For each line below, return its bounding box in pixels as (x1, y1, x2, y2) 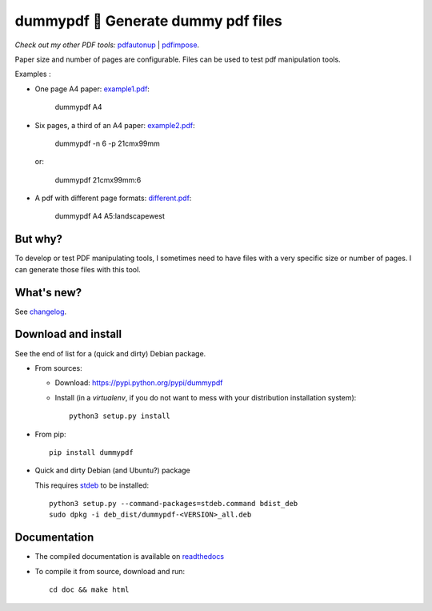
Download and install (14, 328, 122, 341)
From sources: (34, 363, 83, 372)
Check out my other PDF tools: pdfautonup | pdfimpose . (14, 40, 200, 50)
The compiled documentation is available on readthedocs (34, 552, 224, 561)
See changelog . (14, 307, 67, 316)
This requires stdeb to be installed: (34, 480, 150, 490)
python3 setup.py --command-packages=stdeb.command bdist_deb (49, 499, 298, 508)
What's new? (14, 285, 82, 299)
